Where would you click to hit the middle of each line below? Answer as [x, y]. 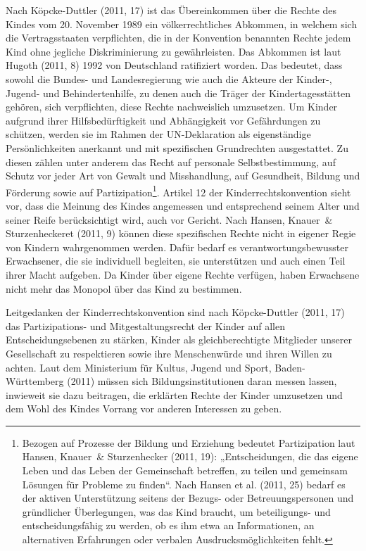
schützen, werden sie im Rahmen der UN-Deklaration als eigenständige [158, 134]
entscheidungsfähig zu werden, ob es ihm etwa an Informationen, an [168, 525]
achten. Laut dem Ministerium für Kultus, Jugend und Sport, [139, 367]
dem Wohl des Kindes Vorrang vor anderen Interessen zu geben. [144, 408]
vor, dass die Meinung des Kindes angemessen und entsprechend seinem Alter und [183, 205]
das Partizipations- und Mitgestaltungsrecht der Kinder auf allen [145, 325]
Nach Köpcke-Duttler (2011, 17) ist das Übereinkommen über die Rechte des [171, 10]
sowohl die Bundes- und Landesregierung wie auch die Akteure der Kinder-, [169, 78]
